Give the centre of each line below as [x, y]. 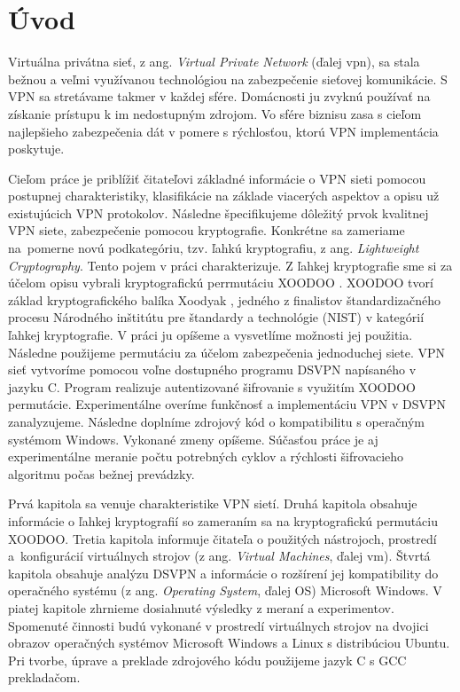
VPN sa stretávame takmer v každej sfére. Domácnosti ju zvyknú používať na [219, 96]
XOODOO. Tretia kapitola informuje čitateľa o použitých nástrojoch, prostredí [222, 538]
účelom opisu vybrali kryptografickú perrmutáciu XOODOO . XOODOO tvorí [221, 283]
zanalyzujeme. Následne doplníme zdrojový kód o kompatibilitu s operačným [217, 421]
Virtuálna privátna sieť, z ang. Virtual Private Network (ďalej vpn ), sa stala [214, 62]
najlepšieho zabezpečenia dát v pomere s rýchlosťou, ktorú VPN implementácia [223, 131]
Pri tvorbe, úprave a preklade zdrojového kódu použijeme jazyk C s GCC [207, 660]
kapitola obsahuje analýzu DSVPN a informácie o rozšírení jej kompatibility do [223, 573]
